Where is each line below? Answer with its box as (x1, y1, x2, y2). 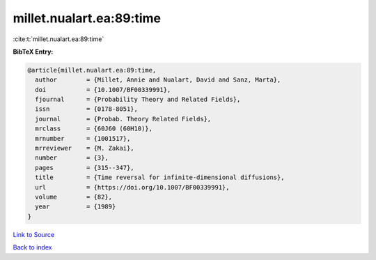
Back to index (13, 243, 52, 252)
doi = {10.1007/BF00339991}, (35, 86, 171, 93)
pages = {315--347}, (35, 164, 135, 171)
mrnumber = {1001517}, (35, 135, 131, 142)
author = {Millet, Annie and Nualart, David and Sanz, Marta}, (35, 76, 281, 84)
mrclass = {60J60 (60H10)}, (35, 125, 153, 132)
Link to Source (13, 230, 55, 238)
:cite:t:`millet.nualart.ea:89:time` (13, 35, 104, 43)
